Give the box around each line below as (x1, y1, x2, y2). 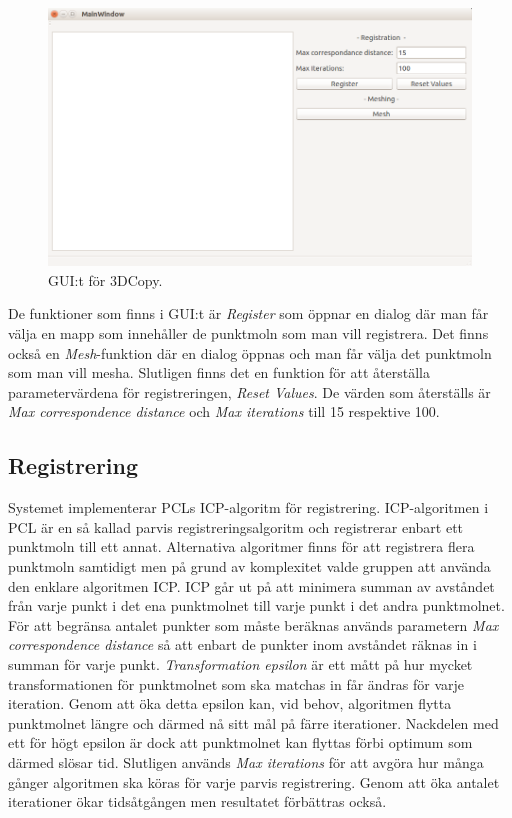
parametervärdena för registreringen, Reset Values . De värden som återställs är (8, 381, 491, 402)
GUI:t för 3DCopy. (48, 269, 163, 290)
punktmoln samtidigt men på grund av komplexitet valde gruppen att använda (8, 556, 491, 576)
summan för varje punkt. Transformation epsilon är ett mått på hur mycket (8, 653, 473, 674)
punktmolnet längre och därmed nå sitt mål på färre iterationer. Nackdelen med (8, 712, 499, 733)
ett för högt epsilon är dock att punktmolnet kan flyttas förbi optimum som (8, 732, 473, 753)
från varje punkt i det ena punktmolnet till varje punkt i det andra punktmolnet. (8, 595, 505, 616)
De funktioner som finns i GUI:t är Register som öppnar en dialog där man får (8, 303, 489, 324)
